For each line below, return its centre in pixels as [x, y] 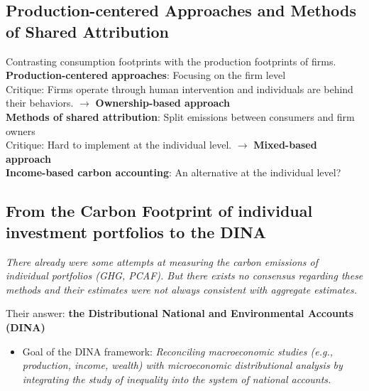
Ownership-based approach [163, 103]
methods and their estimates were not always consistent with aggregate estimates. [182, 289]
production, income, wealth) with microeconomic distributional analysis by [182, 365]
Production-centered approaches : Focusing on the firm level [146, 75]
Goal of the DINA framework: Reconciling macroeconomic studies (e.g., [178, 351]
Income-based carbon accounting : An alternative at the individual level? [174, 172]
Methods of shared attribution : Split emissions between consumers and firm [180, 116]
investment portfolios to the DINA [136, 231]
